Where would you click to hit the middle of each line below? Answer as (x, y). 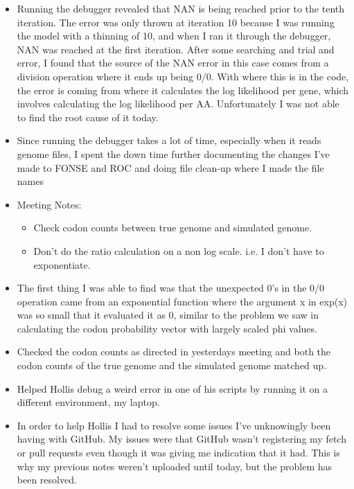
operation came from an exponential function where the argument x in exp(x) (182, 301)
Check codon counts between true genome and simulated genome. (173, 228)
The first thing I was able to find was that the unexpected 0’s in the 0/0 (171, 288)
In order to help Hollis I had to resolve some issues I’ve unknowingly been (174, 425)
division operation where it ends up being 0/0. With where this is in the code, (183, 76)
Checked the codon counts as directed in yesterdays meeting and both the (174, 352)
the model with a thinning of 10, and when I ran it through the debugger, (174, 36)
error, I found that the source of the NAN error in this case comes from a (173, 63)
